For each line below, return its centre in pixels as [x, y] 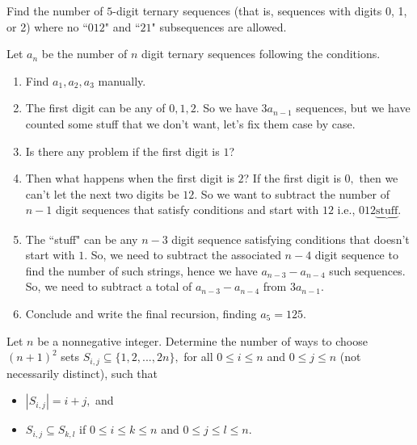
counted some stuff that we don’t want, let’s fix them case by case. [190, 123]
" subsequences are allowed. [219, 26]
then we [379, 178]
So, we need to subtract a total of [109, 286]
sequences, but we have [353, 108]
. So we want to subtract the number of [292, 193]
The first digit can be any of [95, 108]
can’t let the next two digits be [102, 193]
